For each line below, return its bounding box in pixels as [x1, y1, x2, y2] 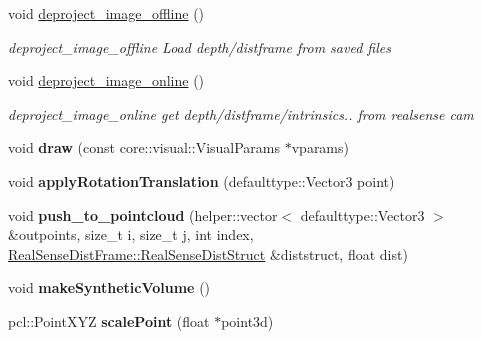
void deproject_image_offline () [8, 3, 205, 23]
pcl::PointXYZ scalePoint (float [8, 310, 210, 331]
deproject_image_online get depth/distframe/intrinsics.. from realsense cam [8, 103, 474, 124]
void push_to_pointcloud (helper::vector [8, 204, 278, 225]
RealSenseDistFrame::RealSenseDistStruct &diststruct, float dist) [8, 243, 408, 264]
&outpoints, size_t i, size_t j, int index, [8, 224, 254, 245]
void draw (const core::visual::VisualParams [8, 137, 281, 158]
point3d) [221, 310, 274, 331]
